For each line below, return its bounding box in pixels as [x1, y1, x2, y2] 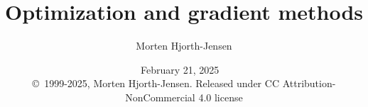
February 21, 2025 [140, 62, 220, 77]
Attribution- [282, 76, 336, 91]
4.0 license [198, 89, 243, 104]
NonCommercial [125, 89, 195, 104]
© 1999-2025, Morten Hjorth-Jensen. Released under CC [32, 76, 279, 91]
